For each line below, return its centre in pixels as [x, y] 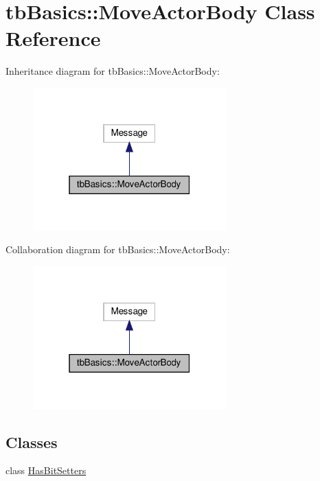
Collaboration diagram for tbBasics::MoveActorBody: [118, 249]
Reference [53, 38]
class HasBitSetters [46, 470]
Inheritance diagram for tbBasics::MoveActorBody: [113, 71]
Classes [32, 442]
